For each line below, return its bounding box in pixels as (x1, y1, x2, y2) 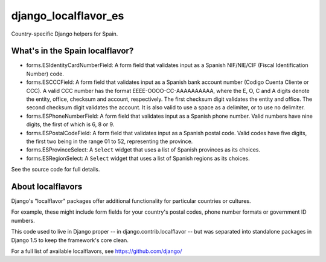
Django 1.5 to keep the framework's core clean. (11, 236, 129, 244)
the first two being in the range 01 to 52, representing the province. (26, 138, 193, 145)
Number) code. (26, 70, 65, 77)
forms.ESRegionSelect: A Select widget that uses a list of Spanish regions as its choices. (26, 155, 250, 162)
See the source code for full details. (11, 166, 100, 173)
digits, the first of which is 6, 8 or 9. (26, 121, 115, 128)
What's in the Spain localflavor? (11, 46, 134, 56)
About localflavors (11, 181, 83, 191)
